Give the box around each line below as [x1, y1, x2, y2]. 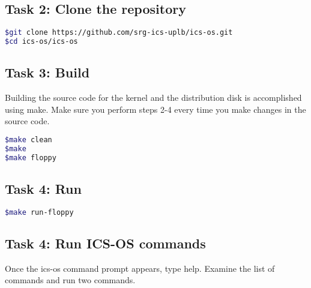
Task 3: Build [5, 63, 90, 82]
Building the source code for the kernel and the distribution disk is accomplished [5, 91, 302, 104]
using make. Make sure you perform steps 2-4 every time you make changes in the [5, 103, 306, 115]
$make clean [5, 135, 52, 144]
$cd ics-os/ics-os [5, 37, 78, 46]
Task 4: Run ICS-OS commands [5, 234, 206, 253]
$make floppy [5, 153, 56, 162]
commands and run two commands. [5, 274, 136, 286]
